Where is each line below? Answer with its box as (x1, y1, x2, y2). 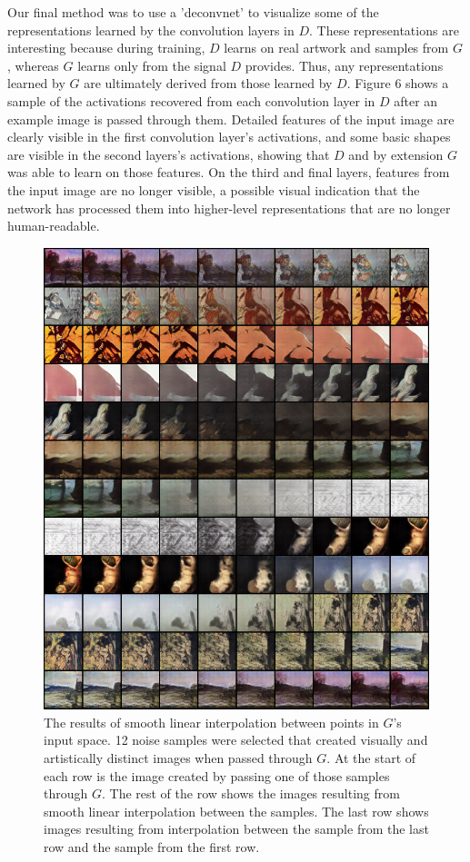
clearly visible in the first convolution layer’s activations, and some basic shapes (7, 127, 451, 146)
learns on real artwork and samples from (224, 38, 449, 57)
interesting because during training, (7, 38, 205, 57)
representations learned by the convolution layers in (7, 20, 295, 39)
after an (394, 91, 438, 110)
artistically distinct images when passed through (44, 748, 313, 768)
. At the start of (326, 748, 416, 768)
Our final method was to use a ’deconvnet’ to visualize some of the (7, 3, 379, 21)
